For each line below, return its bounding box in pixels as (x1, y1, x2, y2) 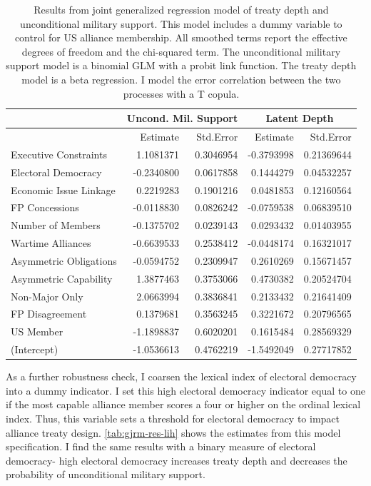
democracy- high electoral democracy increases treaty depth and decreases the (6, 452, 347, 467)
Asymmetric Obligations (11, 253, 117, 268)
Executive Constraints (11, 146, 107, 161)
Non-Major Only (11, 288, 83, 303)
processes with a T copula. (123, 86, 240, 101)
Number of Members (11, 218, 101, 233)
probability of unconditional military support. (6, 467, 205, 482)
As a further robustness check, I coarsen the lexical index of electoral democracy (6, 369, 357, 384)
